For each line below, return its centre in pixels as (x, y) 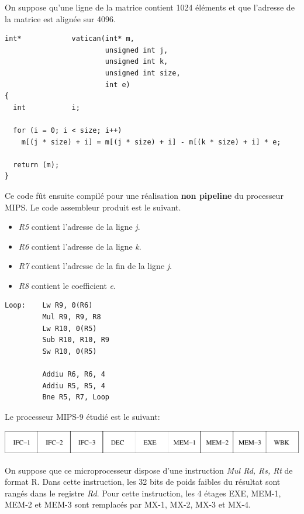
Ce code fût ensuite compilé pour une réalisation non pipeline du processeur (144, 195)
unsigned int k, (137, 62)
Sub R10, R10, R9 (76, 340)
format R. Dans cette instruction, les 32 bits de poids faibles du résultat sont (143, 482)
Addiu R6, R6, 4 (74, 375)
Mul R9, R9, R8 (72, 317)
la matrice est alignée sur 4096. (60, 18)
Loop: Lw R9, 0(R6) (49, 306)
